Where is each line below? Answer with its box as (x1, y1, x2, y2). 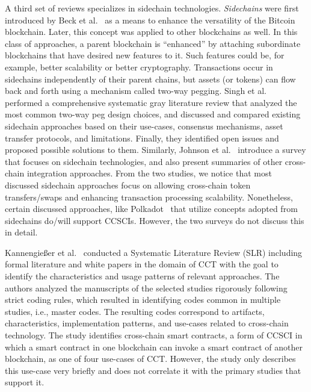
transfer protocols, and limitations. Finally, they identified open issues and (5, 131, 279, 144)
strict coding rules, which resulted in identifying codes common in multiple (5, 293, 281, 306)
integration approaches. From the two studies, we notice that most (26, 167, 272, 179)
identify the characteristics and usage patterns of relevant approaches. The (5, 270, 280, 282)
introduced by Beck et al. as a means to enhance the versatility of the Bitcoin (5, 13, 295, 26)
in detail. (5, 226, 38, 238)
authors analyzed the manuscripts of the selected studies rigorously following (5, 281, 288, 294)
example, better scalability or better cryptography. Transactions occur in (5, 60, 273, 73)
